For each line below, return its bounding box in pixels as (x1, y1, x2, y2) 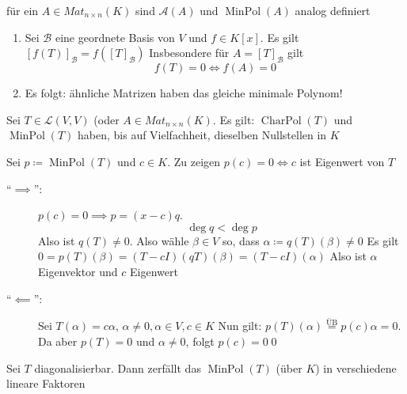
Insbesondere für (149, 44, 230, 61)
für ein (6, 2, 39, 18)
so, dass (222, 232, 260, 248)
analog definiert (295, 2, 371, 18)
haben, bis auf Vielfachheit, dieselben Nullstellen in (78, 127, 327, 143)
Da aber (38, 332, 78, 349)
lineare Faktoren (6, 375, 86, 392)
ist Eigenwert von (299, 153, 385, 169)
